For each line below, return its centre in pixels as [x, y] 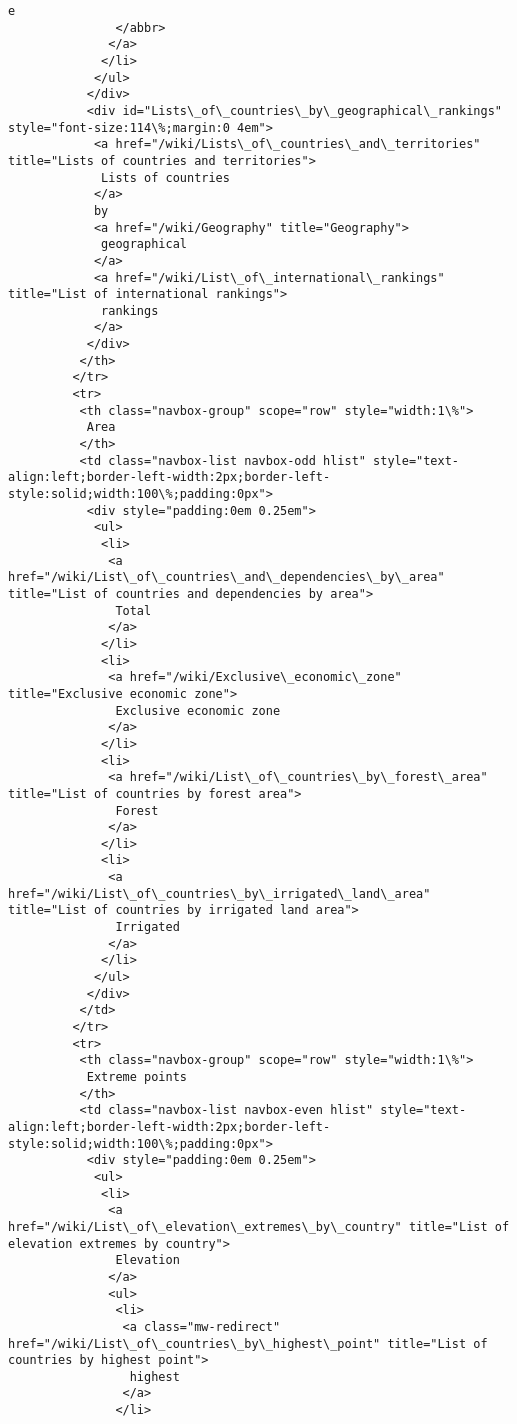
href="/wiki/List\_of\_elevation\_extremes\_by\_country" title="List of [259, 1226]
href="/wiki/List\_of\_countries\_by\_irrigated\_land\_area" [219, 893]
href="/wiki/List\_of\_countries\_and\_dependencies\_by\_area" [226, 577]
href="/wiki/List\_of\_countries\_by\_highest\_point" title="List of [248, 1343]
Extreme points [136, 1077]
